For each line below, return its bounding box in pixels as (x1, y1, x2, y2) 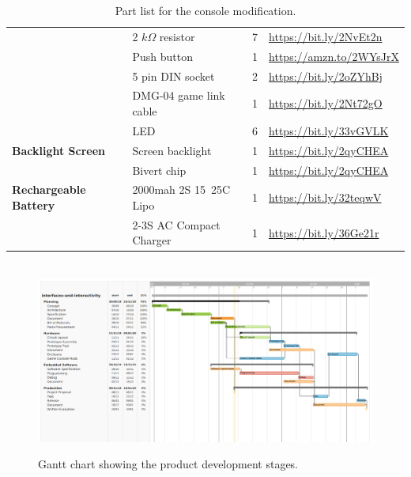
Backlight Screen (12, 142, 106, 158)
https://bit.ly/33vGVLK (269, 122, 389, 138)
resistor (159, 28, 195, 44)
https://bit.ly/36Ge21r (269, 224, 379, 240)
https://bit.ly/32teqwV (269, 189, 382, 206)
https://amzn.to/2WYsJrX (269, 47, 399, 64)
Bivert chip (132, 161, 187, 178)
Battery (12, 196, 55, 213)
